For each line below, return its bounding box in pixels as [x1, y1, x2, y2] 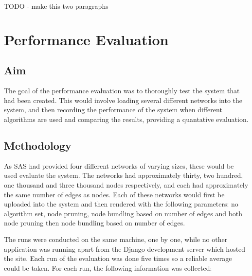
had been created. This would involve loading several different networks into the [4, 95, 242, 105]
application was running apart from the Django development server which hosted [4, 243, 246, 254]
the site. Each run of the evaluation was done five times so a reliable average [4, 253, 232, 263]
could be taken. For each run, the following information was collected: [4, 262, 212, 273]
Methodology [4, 138, 72, 153]
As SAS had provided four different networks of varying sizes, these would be [4, 160, 234, 171]
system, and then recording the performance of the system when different [4, 104, 222, 115]
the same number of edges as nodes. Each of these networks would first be [4, 189, 225, 199]
